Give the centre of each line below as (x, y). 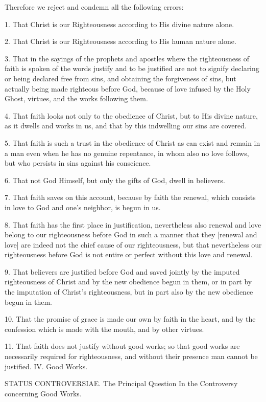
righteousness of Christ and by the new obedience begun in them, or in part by (128, 282)
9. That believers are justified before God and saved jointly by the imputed (122, 271)
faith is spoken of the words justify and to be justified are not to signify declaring (132, 68)
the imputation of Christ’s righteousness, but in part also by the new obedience (129, 292)
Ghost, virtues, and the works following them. (76, 98)
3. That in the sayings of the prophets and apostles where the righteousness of (127, 58)
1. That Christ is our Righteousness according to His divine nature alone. (119, 24)
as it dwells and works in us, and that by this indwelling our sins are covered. (126, 126)
